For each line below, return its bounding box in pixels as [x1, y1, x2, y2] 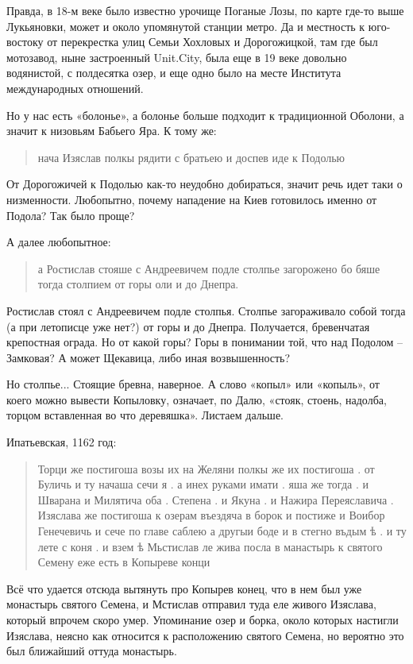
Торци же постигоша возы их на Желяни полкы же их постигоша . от [37, 460, 375, 477]
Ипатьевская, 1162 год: [6, 434, 117, 450]
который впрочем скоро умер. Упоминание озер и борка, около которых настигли [6, 612, 399, 627]
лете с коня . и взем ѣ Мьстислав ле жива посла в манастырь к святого [37, 538, 383, 554]
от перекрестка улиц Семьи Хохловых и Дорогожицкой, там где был [47, 33, 378, 50]
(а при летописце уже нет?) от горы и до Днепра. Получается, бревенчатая [6, 318, 370, 334]
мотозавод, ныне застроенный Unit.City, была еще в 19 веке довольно [6, 48, 347, 65]
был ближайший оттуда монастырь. [6, 643, 177, 659]
